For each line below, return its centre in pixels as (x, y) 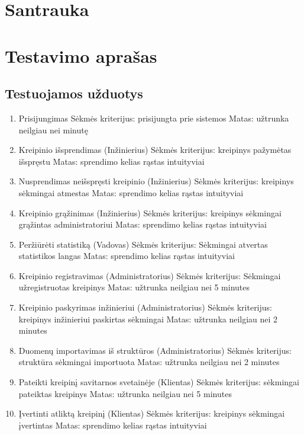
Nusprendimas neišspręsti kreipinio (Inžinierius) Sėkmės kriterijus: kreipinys (156, 181)
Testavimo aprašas (81, 55)
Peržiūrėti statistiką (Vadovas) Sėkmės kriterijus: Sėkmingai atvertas (143, 244)
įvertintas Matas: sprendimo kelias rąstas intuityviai (113, 425)
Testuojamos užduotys (74, 93)
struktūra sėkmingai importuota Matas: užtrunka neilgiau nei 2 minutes (149, 362)
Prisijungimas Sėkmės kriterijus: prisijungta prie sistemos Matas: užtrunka (154, 118)
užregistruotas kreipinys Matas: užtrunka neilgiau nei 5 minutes (134, 287)
